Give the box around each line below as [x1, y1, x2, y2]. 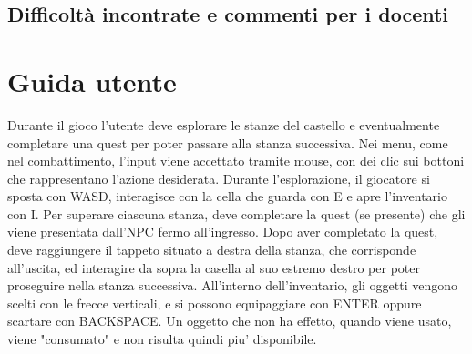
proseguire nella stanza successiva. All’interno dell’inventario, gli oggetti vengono [7, 276, 458, 295]
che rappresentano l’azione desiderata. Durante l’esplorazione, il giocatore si [7, 168, 430, 187]
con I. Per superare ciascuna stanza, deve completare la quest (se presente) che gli [7, 204, 466, 223]
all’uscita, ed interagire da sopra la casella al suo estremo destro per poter [7, 258, 420, 277]
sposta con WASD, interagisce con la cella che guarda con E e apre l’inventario [7, 187, 447, 206]
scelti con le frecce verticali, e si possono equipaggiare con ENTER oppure [7, 293, 422, 312]
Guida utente [7, 62, 177, 99]
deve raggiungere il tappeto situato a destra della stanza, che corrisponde [7, 240, 416, 259]
